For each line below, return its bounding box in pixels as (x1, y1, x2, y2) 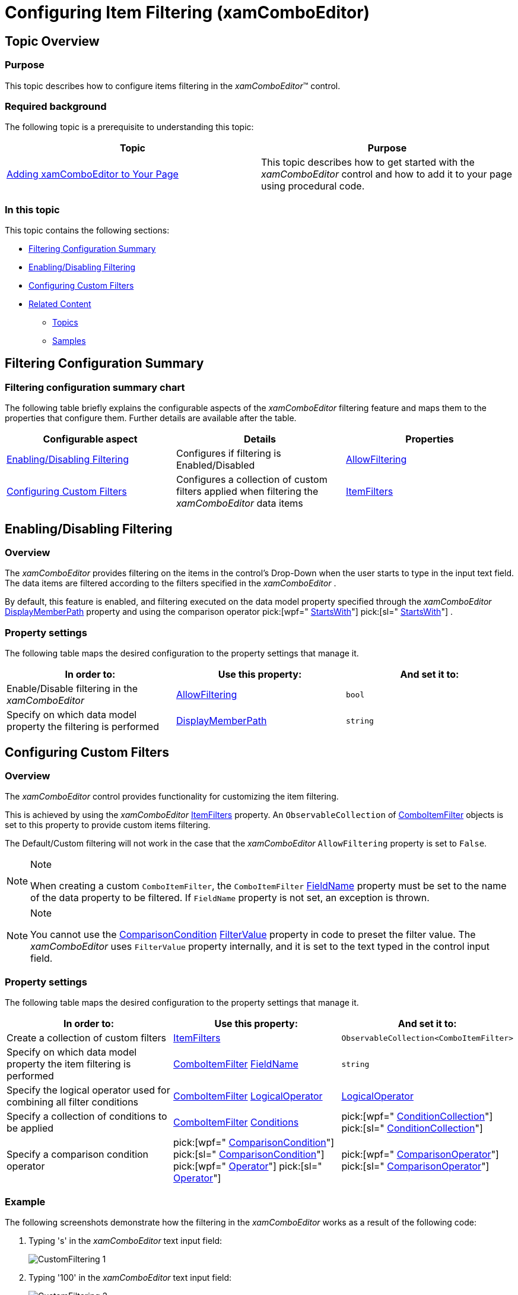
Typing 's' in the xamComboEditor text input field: (28, 1235, 223, 1246)
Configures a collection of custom (176, 473, 328, 486)
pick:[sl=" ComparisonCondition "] (173, 1148, 325, 1161)
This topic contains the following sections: (5, 225, 170, 236)
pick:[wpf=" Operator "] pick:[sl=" (173, 1160, 322, 1173)
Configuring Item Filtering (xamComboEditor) (5, 2, 370, 23)
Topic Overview (5, 33, 100, 49)
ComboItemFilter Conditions (173, 1116, 299, 1129)
